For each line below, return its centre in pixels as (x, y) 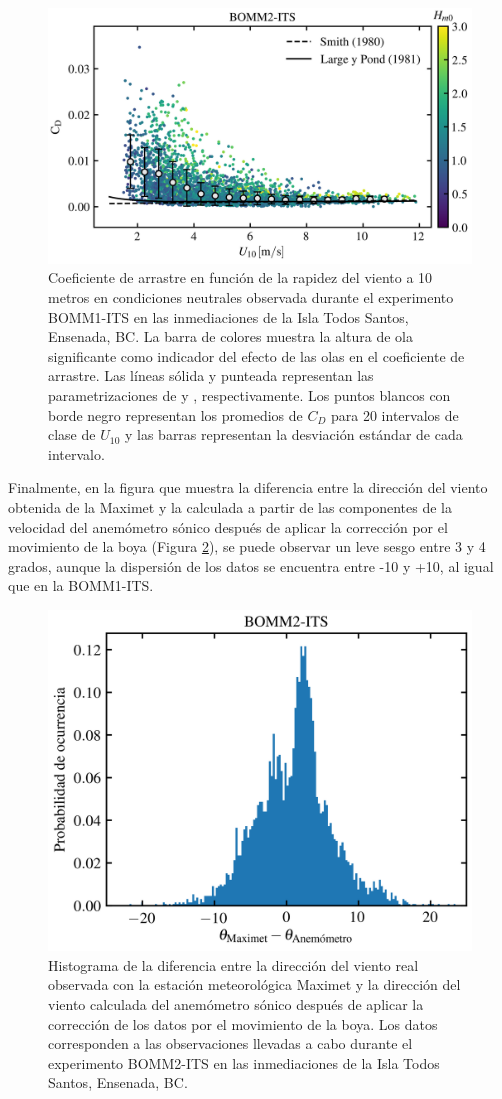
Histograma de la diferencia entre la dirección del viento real (233, 964)
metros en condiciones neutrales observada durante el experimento (251, 297)
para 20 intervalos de (395, 414)
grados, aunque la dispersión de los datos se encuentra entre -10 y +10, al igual (251, 565)
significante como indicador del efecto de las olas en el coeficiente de (256, 355)
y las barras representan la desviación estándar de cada (293, 434)
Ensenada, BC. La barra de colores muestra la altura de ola (230, 336)
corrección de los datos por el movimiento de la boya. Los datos (243, 1023)
